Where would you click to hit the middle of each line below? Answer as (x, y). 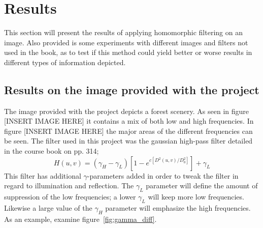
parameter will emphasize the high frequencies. (178, 207)
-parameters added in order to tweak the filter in (163, 175)
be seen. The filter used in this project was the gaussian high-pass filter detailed (128, 141)
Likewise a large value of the (48, 207)
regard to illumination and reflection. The (69, 186)
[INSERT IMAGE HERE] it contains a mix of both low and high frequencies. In (129, 121)
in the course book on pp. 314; (52, 151)
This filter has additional (43, 175)
